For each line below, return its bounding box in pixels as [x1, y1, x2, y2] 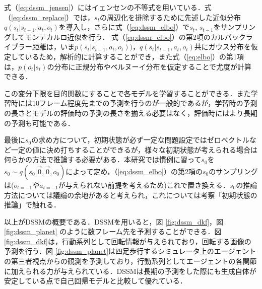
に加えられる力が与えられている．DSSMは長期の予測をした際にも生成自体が [4, 265, 256, 276]
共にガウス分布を [194, 41, 251, 52]
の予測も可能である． [4, 117, 75, 128]
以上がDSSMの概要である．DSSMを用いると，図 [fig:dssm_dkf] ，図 [4, 216, 224, 227]
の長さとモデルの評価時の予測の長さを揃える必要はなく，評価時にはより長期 [4, 107, 257, 118]
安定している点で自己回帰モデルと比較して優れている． [4, 275, 187, 286]
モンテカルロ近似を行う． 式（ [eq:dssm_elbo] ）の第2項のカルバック [25, 31, 246, 42]
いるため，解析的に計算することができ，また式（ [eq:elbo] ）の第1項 [25, 51, 244, 61]
